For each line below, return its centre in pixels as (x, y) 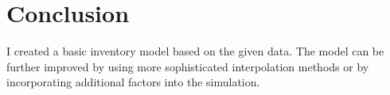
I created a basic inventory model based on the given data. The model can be (195, 51)
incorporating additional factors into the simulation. (133, 82)
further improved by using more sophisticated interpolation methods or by (188, 66)
